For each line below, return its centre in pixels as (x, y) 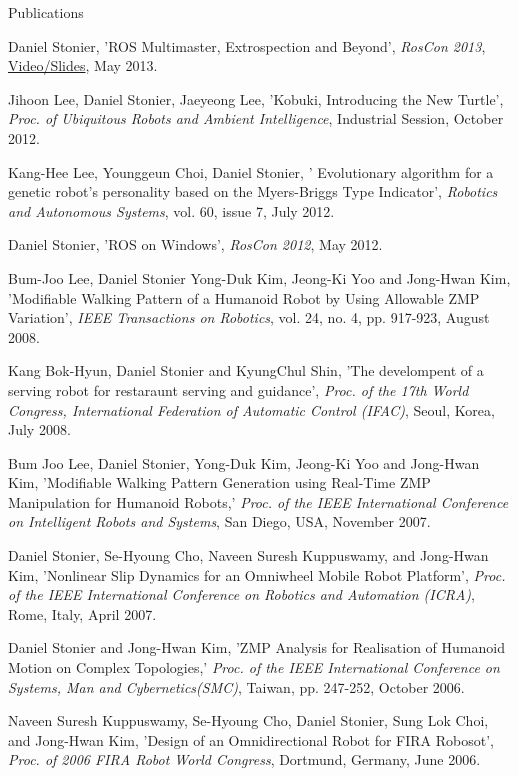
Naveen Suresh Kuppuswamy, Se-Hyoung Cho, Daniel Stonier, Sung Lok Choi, (248, 720)
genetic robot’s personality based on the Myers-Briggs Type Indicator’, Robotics (253, 191)
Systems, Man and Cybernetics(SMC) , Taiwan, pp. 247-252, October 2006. (236, 686)
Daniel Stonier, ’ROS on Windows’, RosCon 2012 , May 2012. (195, 244)
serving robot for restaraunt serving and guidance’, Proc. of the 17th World (238, 389)
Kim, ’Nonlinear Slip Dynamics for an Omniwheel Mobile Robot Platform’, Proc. (257, 574)
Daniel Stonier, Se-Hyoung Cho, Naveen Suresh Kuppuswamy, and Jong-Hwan (248, 555)
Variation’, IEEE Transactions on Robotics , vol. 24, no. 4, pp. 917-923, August (249, 317)
